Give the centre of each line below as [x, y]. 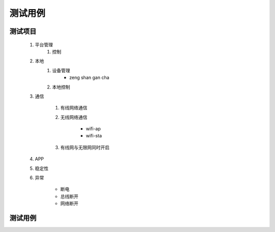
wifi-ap [93, 129]
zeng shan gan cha [89, 78]
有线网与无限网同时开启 [85, 147]
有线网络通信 [74, 108]
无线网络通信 [74, 117]
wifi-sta [94, 136]
